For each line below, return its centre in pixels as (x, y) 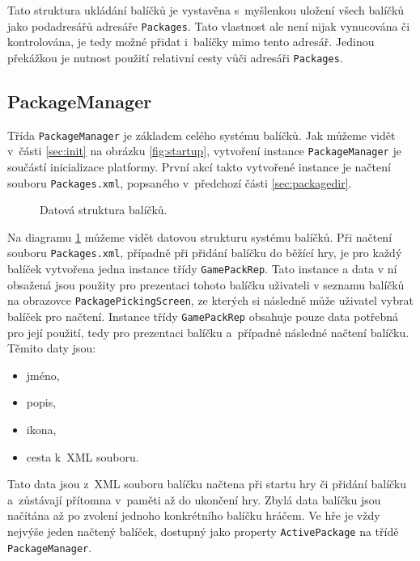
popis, (41, 402)
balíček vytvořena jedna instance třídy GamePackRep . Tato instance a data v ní (202, 269)
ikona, (41, 430)
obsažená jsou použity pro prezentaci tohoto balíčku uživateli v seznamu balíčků (206, 284)
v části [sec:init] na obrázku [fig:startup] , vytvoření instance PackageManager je (204, 151)
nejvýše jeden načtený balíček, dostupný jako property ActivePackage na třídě (203, 531)
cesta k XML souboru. (83, 456)
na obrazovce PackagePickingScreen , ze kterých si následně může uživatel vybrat (210, 300)
